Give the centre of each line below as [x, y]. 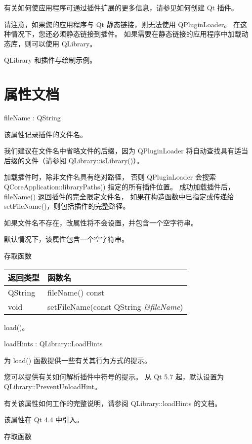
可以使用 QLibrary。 [64, 43]
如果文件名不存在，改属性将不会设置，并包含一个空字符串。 [101, 222]
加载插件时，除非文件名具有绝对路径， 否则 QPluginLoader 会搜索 [110, 177]
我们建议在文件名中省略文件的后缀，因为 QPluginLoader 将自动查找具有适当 [126, 151]
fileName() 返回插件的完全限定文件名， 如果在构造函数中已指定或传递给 [119, 196]
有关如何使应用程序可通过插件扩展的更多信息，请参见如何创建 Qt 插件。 [121, 7]
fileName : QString [32, 118]
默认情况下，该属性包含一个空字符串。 [66, 239]
